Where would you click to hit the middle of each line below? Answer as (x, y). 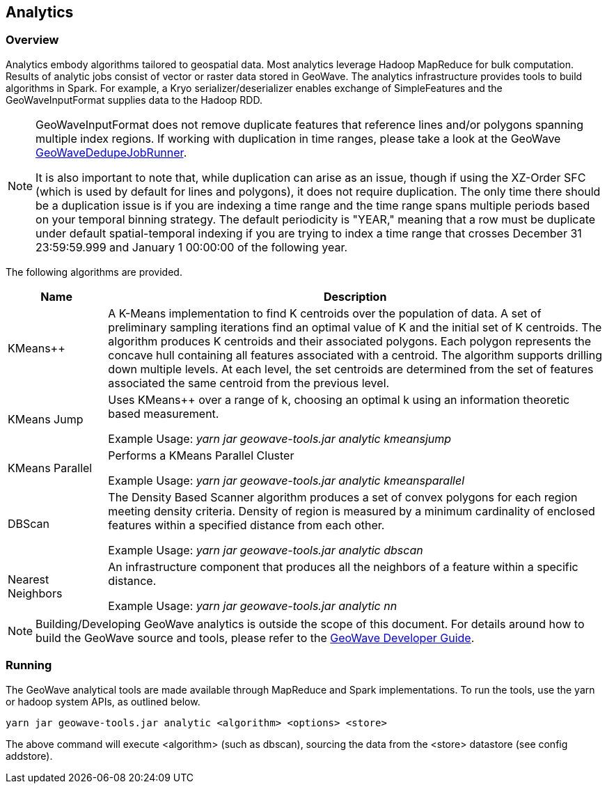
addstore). (29, 756)
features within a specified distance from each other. (246, 525)
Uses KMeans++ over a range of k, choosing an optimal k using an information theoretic (339, 399)
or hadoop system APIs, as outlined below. (103, 701)
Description (355, 296)
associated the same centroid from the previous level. (249, 383)
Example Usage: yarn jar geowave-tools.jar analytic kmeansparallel (286, 480)
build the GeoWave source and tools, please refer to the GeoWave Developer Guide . (255, 638)
